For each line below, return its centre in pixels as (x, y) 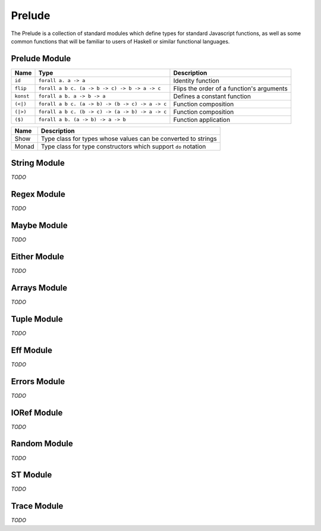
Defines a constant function (212, 96)
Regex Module (38, 194)
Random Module (42, 444)
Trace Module (37, 506)
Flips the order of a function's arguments (230, 88)
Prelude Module (41, 59)
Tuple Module (37, 319)
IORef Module (37, 412)
